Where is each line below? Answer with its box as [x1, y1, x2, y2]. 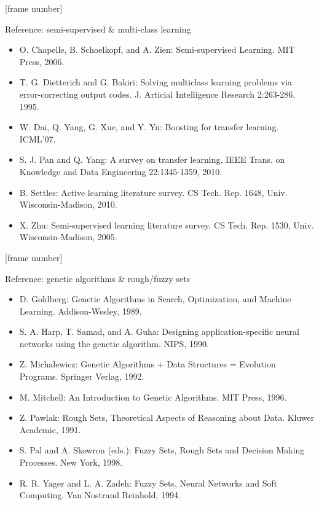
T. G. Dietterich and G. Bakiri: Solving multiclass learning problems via [19, 76, 292, 88]
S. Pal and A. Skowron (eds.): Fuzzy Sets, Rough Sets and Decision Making [19, 444, 305, 456]
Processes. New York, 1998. [19, 456, 123, 469]
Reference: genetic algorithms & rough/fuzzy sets [5, 272, 191, 284]
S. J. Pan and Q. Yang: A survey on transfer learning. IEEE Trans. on [19, 153, 285, 166]
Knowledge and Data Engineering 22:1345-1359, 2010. [19, 165, 223, 178]
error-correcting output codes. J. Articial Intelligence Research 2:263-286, [19, 87, 296, 100]
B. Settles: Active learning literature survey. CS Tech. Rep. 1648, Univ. [19, 186, 288, 198]
